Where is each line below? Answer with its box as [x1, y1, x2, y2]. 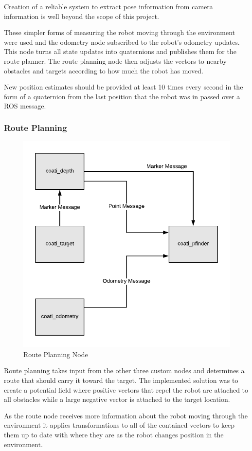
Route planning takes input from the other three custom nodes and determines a [4, 365, 245, 376]
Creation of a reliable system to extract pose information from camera [4, 1, 213, 11]
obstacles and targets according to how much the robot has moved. [4, 65, 203, 75]
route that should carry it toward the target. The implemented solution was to [4, 375, 238, 385]
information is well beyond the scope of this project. [4, 11, 159, 21]
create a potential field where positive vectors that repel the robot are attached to [4, 384, 249, 395]
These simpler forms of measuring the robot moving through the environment [4, 27, 235, 37]
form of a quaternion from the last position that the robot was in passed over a [4, 91, 240, 101]
